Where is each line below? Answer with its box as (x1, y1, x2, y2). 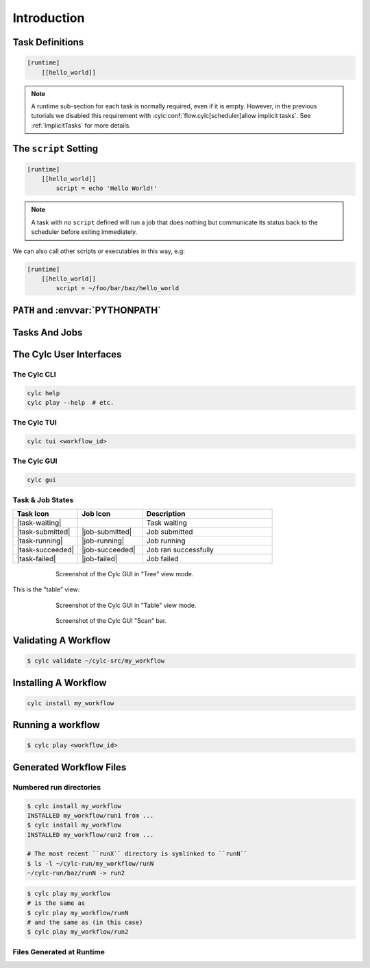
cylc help (27, 389, 60, 397)
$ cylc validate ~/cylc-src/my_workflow (27, 657, 164, 665)
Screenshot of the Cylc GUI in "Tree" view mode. (56, 570, 194, 578)
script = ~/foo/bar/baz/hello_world (56, 285, 180, 292)
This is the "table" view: (12, 585, 80, 593)
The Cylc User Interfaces (12, 349, 122, 360)
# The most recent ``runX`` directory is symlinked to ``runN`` (27, 850, 248, 858)
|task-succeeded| (16, 545, 75, 554)
